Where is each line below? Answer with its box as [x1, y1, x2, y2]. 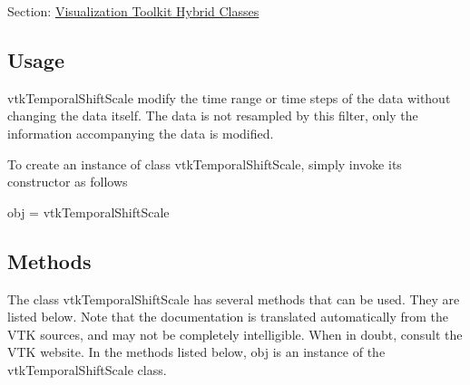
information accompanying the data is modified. [7, 123, 274, 142]
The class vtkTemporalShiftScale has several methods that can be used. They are [7, 289, 460, 308]
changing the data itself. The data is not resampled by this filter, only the [7, 106, 418, 125]
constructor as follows [7, 172, 128, 191]
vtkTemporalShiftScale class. [7, 360, 167, 379]
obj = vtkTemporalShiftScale [7, 202, 170, 221]
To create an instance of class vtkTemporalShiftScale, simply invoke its [7, 154, 402, 173]
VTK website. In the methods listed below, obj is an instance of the [7, 342, 386, 361]
